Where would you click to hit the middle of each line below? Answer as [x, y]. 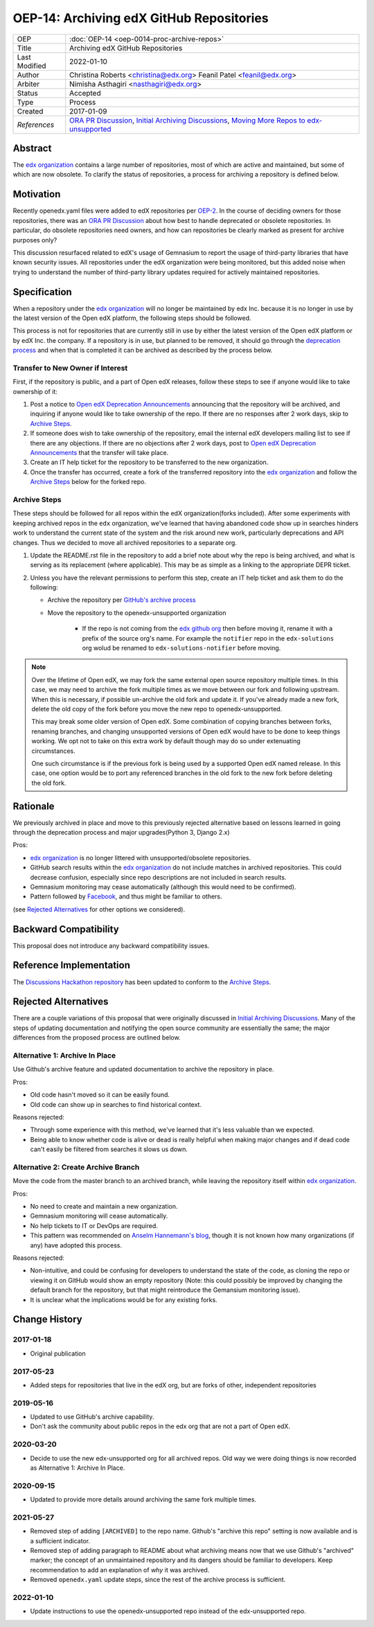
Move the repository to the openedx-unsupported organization [137, 612]
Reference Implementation [72, 965]
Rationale [34, 806]
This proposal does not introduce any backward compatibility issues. [111, 945]
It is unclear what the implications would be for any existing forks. [124, 1299]
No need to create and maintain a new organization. [104, 1207]
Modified [32, 66]
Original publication [58, 1353]
